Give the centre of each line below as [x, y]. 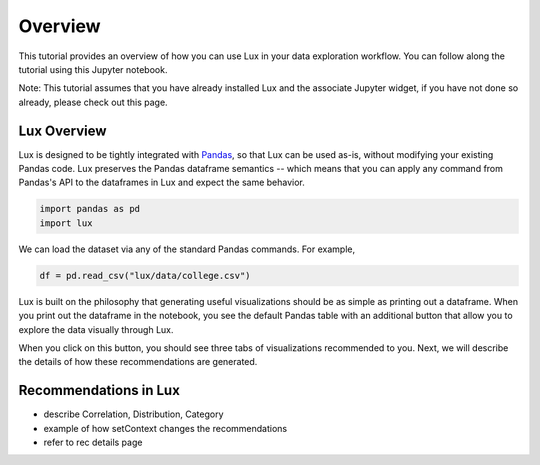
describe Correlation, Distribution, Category [133, 414]
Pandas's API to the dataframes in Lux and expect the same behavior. [161, 182]
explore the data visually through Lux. [96, 329]
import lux [66, 223]
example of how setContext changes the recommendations [165, 428]
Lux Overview [62, 130]
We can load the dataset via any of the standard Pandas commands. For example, [186, 249]
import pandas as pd [89, 209]
